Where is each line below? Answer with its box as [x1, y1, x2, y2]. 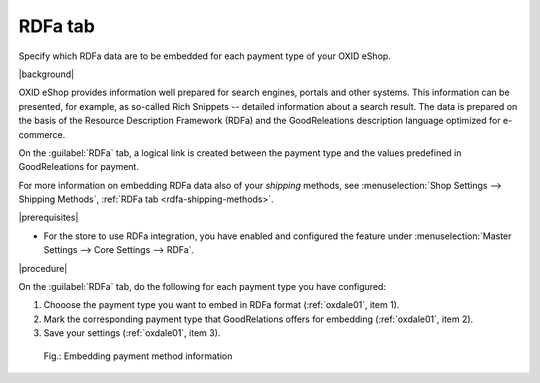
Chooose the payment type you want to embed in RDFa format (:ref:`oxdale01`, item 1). [43, 299, 400, 311]
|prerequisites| [18, 211, 79, 224]
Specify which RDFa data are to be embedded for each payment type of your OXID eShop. [18, 50, 392, 62]
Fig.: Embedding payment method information [43, 350, 233, 362]
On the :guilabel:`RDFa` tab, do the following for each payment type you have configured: [18, 281, 387, 293]
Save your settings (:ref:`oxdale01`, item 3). [43, 327, 221, 339]
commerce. [18, 128, 66, 140]
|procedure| [18, 262, 68, 274]
